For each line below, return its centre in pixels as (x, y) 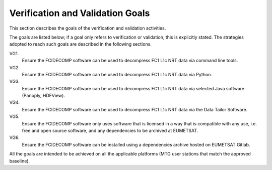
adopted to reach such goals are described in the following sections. (81, 44)
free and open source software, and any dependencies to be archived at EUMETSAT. (110, 131)
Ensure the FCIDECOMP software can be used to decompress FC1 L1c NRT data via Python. (117, 74)
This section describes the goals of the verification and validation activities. (88, 28)
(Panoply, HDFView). (44, 96)
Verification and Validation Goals (80, 13)
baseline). (20, 161)
